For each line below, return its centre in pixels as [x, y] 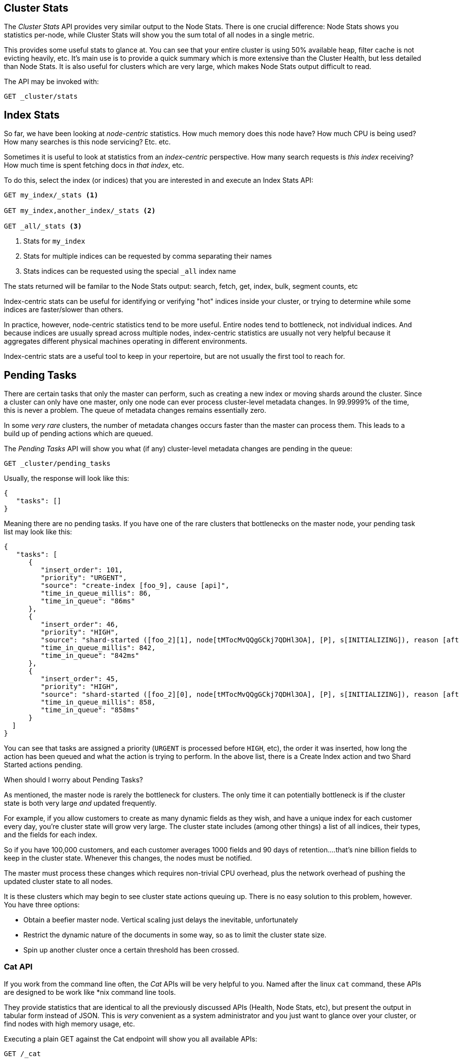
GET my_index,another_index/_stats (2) [80, 211]
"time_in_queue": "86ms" [88, 601]
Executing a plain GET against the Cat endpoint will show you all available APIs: [131, 1039]
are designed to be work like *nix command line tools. [90, 992]
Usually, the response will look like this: [67, 478]
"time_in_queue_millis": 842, [98, 648]
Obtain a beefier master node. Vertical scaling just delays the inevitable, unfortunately [161, 920]
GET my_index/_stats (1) [51, 195]
